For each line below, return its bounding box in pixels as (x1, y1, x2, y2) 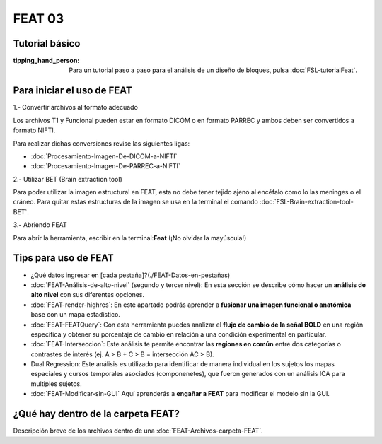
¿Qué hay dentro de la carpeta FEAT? (13, 408, 180, 420)
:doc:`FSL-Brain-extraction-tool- (259, 198, 354, 206)
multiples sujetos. (30, 379, 83, 388)
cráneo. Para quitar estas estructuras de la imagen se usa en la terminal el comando (13, 198, 258, 206)
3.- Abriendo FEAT (13, 221, 67, 229)
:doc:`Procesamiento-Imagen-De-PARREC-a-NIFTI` (30, 162, 180, 170)
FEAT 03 (13, 11, 64, 26)
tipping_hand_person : (13, 57, 80, 65)
